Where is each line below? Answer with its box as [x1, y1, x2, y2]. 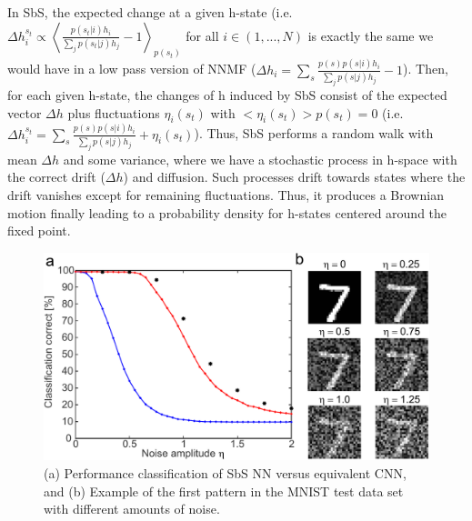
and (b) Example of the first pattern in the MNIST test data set [44, 481, 404, 500]
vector [7, 103, 42, 122]
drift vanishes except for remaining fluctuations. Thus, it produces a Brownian [7, 185, 444, 205]
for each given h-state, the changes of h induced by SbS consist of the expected [7, 85, 447, 104]
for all [186, 25, 219, 45]
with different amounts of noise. [44, 499, 220, 518]
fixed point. [7, 221, 71, 240]
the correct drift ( [7, 167, 105, 186]
